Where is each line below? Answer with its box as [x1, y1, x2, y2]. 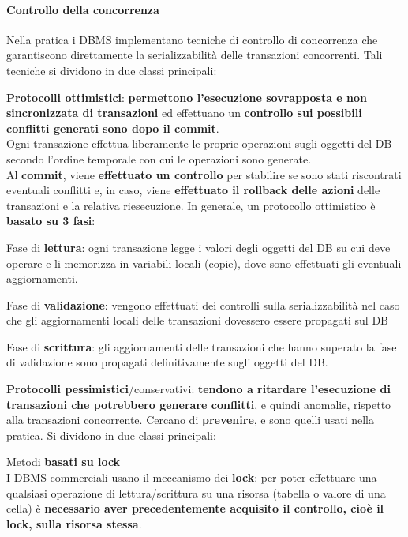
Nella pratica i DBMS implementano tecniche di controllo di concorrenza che [6, 31, 378, 47]
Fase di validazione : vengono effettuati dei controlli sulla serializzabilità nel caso [6, 296, 400, 313]
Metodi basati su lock [6, 453, 121, 470]
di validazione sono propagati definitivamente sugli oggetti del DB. [6, 354, 328, 370]
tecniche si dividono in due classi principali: [6, 62, 217, 78]
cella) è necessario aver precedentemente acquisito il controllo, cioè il [6, 500, 384, 516]
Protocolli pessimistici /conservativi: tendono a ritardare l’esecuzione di [6, 381, 391, 397]
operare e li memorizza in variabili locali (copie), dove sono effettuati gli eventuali [6, 254, 402, 271]
